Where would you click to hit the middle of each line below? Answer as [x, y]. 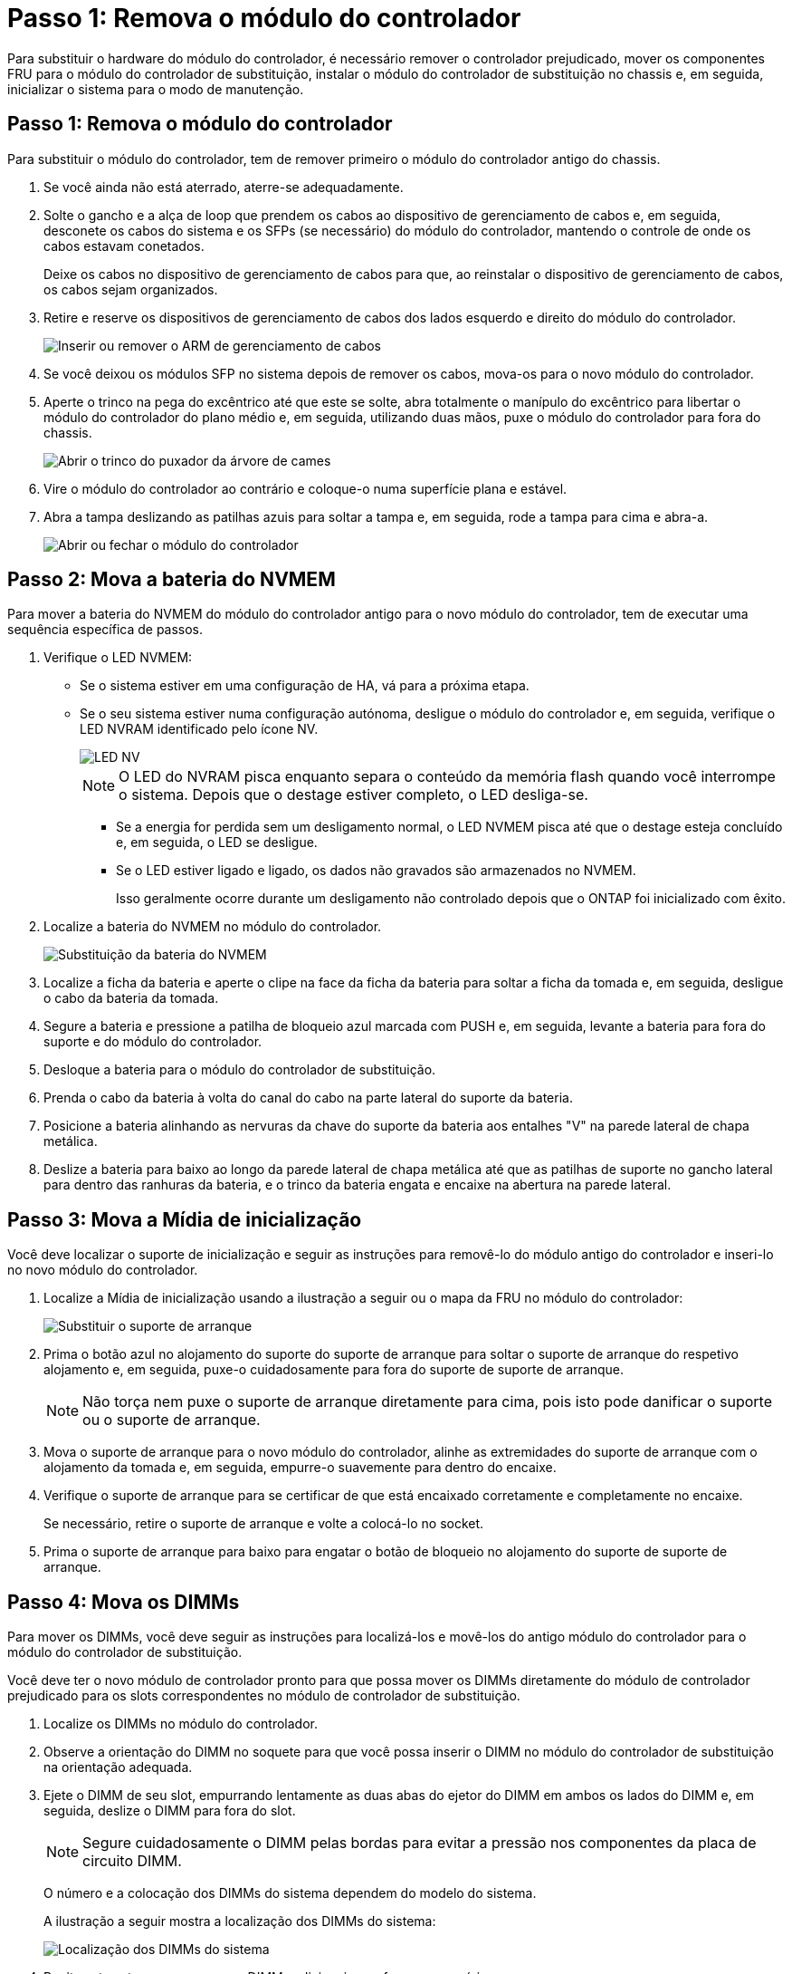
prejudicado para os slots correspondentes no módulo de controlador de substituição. [264, 1696]
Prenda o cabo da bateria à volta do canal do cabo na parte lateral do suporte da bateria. [308, 1098]
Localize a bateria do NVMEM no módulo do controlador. [213, 927]
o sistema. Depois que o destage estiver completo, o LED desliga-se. [353, 795]
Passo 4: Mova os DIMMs [124, 1602]
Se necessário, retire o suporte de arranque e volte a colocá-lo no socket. [264, 1524]
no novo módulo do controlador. [103, 1270]
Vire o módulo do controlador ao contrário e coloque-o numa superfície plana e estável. [305, 488]
